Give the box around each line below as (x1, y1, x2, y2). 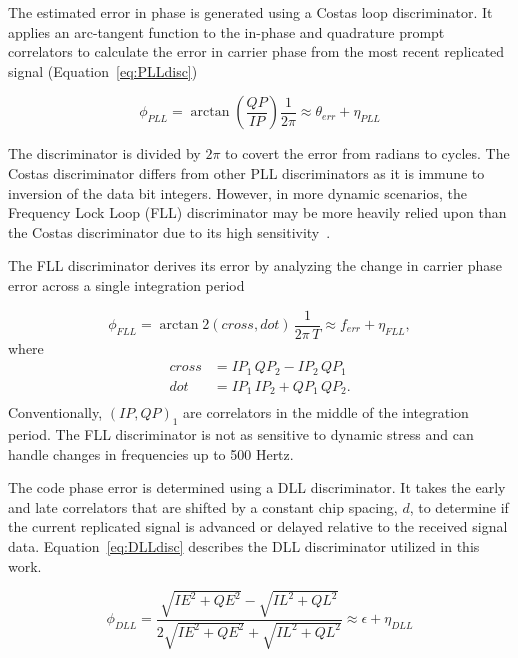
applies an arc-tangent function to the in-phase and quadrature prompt (8, 21, 445, 42)
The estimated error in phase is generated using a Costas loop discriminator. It (8, 2, 493, 22)
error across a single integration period (8, 274, 245, 295)
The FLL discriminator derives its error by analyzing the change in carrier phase (8, 255, 502, 276)
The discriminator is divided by (8, 143, 201, 164)
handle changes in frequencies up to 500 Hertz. (8, 443, 294, 464)
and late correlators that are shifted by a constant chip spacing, (8, 496, 398, 517)
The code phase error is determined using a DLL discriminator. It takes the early (8, 477, 506, 498)
